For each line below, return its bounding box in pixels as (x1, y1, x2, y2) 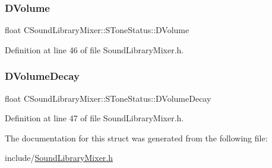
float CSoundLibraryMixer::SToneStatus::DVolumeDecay (5, 92, 211, 104)
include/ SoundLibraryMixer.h (5, 151, 113, 164)
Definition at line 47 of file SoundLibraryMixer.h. (5, 112, 184, 124)
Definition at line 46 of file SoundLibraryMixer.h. (5, 43, 184, 56)
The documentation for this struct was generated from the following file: (5, 131, 268, 144)
